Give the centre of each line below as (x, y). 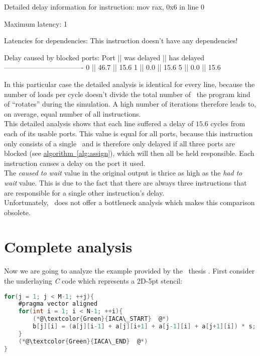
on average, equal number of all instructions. (73, 113)
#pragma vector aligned (58, 304)
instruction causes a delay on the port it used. (75, 163)
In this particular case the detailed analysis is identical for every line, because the (129, 84)
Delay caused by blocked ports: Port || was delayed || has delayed (104, 57)
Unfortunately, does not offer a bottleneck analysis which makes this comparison (129, 202)
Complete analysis (68, 247)
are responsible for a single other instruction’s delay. (84, 192)
